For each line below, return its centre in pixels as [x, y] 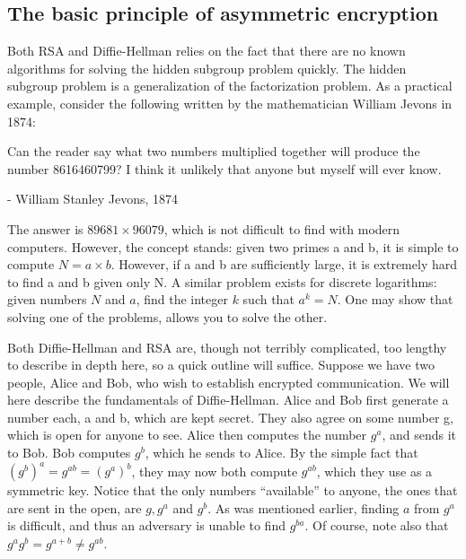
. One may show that [395, 299]
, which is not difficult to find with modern [282, 228]
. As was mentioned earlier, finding [303, 507]
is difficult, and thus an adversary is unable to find [146, 525]
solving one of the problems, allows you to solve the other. [167, 316]
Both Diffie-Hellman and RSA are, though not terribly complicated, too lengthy [227, 347]
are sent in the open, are [75, 507]
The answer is [45, 228]
